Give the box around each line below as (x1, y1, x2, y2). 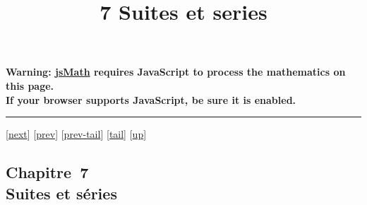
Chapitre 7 (6, 161, 89, 183)
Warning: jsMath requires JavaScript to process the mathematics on (6, 64, 346, 79)
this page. (6, 78, 54, 93)
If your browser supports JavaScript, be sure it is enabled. (6, 92, 296, 107)
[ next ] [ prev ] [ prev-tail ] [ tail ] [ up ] (6, 127, 147, 141)
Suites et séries (6, 182, 117, 204)
